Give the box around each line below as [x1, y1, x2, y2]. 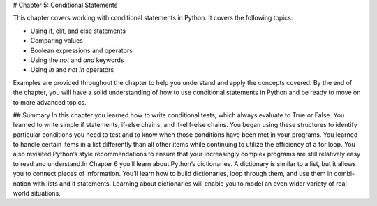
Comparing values [30, 36, 83, 45]
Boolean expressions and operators [30, 46, 133, 54]
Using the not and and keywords [30, 56, 124, 64]
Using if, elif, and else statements [30, 27, 126, 35]
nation [13, 179, 31, 188]
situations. [30, 189, 61, 198]
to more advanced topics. [13, 98, 87, 106]
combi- [334, 170, 355, 178]
